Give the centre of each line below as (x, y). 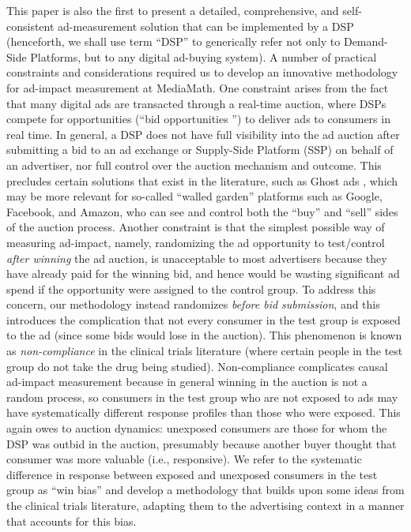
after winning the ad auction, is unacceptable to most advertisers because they (197, 258)
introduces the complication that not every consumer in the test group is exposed (204, 319)
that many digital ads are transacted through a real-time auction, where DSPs (196, 103)
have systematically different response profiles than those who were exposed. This (204, 412)
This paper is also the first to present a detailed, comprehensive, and (173, 10)
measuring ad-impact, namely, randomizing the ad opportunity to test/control (196, 242)
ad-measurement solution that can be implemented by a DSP (206, 26)
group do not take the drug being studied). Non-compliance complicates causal (197, 366)
